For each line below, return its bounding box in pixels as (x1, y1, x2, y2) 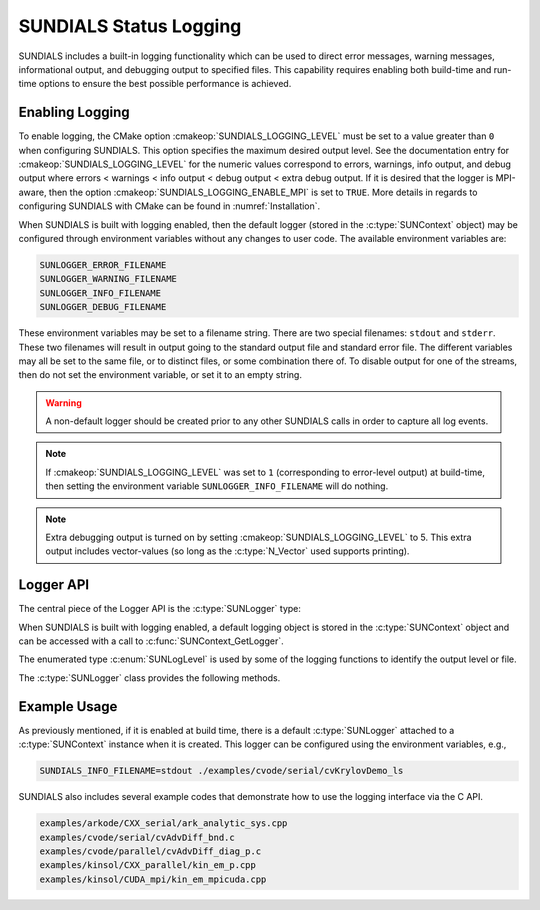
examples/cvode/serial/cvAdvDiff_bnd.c (39, 831, 235, 843)
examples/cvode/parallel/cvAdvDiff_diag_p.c (39, 845, 262, 857)
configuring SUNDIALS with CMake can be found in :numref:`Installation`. (18, 200, 321, 212)
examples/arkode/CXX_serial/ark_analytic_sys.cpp (39, 818, 288, 829)
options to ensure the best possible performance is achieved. (38, 78, 292, 90)
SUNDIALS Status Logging (18, 15, 242, 37)
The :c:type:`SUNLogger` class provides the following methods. (18, 671, 281, 684)
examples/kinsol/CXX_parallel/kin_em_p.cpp (39, 860, 257, 871)
